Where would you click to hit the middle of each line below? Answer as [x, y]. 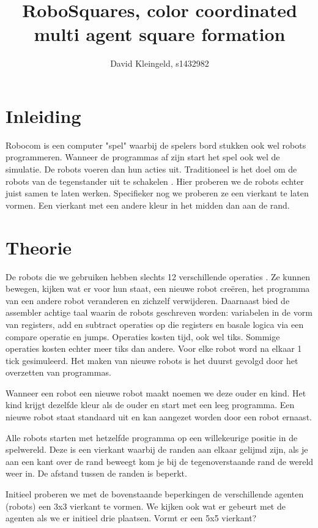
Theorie [39, 247]
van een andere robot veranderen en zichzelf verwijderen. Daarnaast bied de [148, 300]
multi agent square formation [160, 34]
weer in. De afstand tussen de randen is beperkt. [96, 473]
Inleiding [43, 115]
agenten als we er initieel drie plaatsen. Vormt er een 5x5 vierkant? [131, 518]
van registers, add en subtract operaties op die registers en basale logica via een [155, 324]
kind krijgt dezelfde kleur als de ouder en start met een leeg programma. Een [150, 405]
